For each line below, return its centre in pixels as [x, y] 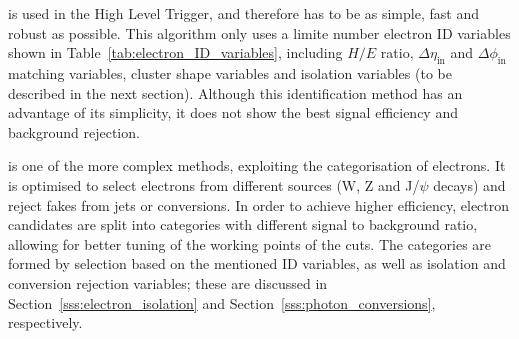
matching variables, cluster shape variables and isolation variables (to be [230, 72]
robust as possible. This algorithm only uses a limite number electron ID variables [259, 32]
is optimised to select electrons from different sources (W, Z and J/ [214, 184]
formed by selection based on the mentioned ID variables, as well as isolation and [257, 263]
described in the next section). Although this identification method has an [235, 92]
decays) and [469, 184]
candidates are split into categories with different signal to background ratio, [243, 224]
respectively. [45, 322]
